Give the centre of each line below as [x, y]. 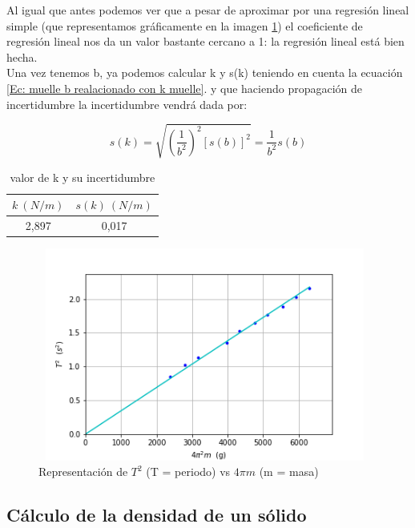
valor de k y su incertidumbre [83, 177]
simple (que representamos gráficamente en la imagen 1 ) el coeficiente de [185, 25]
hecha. [22, 56]
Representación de [83, 472]
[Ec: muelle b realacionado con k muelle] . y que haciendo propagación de [184, 88]
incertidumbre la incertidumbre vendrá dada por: [127, 104]
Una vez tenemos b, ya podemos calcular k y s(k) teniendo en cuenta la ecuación [205, 73]
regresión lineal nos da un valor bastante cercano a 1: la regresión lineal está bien [205, 41]
